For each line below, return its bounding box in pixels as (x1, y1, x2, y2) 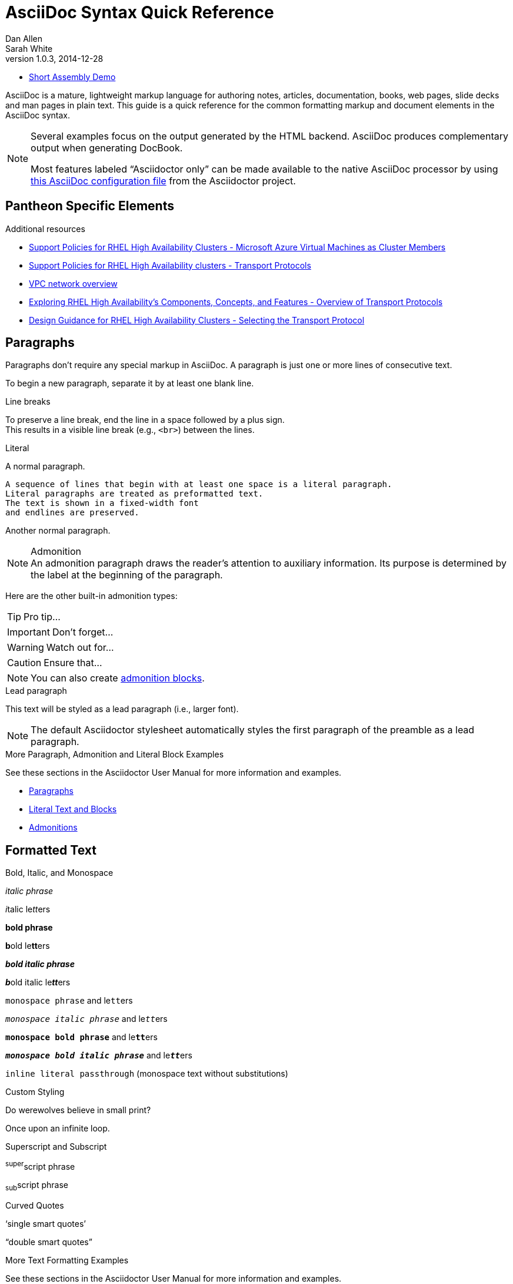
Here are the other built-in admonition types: (5, 591, 178, 601)
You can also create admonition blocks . (31, 672, 205, 684)
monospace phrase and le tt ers (5, 995, 133, 1006)
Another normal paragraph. (5, 525, 111, 536)
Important (7, 626, 50, 638)
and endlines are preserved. (5, 508, 139, 518)
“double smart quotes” (5, 1236, 92, 1247)
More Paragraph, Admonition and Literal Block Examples (5, 749, 224, 760)
